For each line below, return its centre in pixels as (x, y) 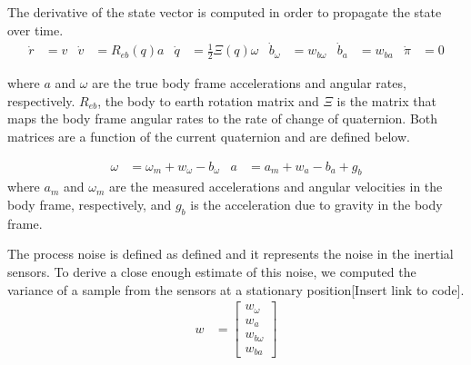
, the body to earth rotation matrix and (208, 100)
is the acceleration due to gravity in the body (316, 205)
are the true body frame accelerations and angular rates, (249, 83)
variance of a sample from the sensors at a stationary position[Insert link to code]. (236, 289)
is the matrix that (386, 100)
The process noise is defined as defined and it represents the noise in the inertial (230, 254)
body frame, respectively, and (90, 205)
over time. (35, 30)
